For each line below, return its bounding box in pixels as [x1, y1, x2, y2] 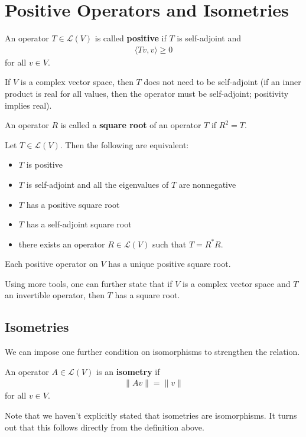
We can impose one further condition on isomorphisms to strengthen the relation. [5, 345, 300, 358]
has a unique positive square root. [108, 257, 231, 270]
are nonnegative [178, 178, 236, 190]
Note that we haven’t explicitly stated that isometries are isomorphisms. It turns [5, 409, 297, 422]
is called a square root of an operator [60, 119, 201, 131]
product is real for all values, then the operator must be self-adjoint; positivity [5, 87, 289, 99]
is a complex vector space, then [20, 76, 134, 88]
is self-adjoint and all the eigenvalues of [26, 178, 169, 190]
